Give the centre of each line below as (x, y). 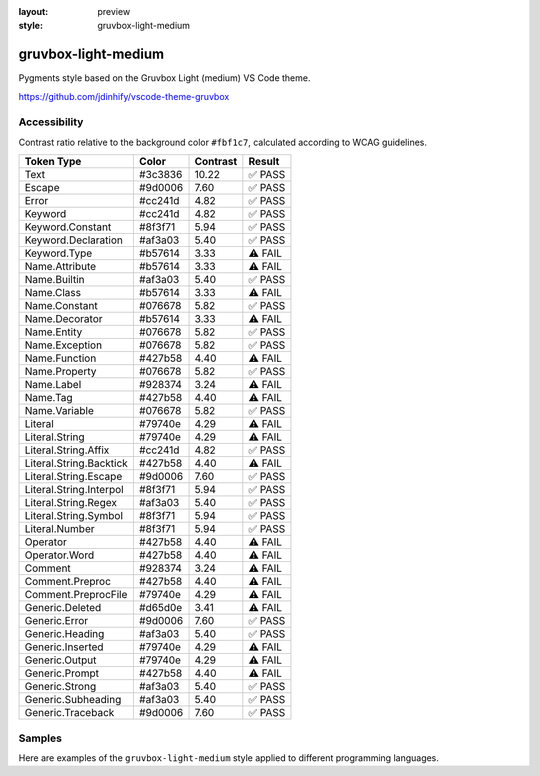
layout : (33, 11)
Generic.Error (56, 621)
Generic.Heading (64, 634)
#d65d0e (160, 608)
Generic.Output (60, 660)
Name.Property (60, 372)
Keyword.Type (58, 253)
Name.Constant (61, 306)
